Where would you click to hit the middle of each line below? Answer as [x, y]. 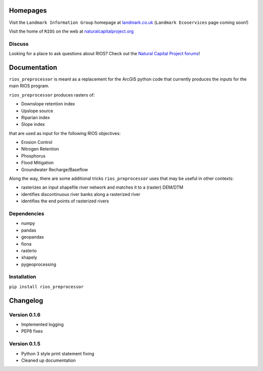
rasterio [29, 251]
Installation [23, 277]
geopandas [32, 237]
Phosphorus [33, 156]
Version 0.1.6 [25, 314]
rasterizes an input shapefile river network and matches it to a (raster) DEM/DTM [102, 187]
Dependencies [27, 214]
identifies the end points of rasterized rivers [65, 201]
